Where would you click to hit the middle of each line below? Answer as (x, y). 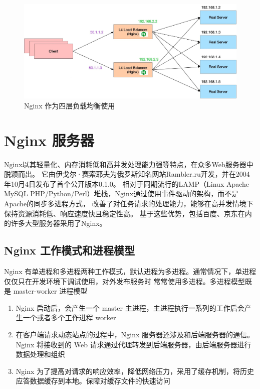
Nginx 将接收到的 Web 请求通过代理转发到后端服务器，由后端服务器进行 (134, 344)
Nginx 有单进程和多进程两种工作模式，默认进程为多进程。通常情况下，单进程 (130, 271)
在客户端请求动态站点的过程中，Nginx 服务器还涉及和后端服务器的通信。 (135, 335)
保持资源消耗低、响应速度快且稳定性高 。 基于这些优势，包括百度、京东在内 (128, 213)
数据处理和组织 (40, 354)
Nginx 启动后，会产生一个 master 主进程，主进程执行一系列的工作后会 (130, 307)
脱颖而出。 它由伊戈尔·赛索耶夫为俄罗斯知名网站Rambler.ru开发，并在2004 (127, 174)
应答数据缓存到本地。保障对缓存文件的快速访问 (93, 381)
